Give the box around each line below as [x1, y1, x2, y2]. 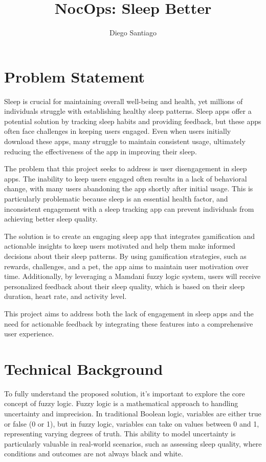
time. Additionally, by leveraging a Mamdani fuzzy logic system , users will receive [4, 271, 261, 282]
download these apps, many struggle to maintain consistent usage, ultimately [4, 136, 246, 147]
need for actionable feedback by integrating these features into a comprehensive [4, 318, 253, 329]
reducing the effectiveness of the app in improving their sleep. [4, 146, 197, 156]
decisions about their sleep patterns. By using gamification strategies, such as [4, 250, 247, 261]
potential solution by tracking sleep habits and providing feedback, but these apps [4, 115, 261, 126]
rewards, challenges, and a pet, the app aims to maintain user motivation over [4, 260, 249, 271]
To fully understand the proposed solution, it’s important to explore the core [4, 388, 245, 398]
